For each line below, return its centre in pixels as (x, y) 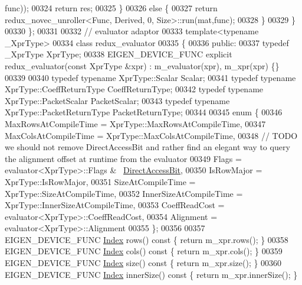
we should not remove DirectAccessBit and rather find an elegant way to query (147, 147)
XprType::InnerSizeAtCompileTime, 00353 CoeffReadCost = (115, 205)
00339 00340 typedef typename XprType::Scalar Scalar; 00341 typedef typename (150, 77)
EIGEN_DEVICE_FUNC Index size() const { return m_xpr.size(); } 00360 (143, 263)
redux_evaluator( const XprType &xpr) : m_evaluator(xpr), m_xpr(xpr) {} (142, 65)
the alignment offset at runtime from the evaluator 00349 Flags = (123, 158)
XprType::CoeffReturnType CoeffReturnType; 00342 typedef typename (134, 89)
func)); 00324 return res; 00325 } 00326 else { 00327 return (111, 8)
